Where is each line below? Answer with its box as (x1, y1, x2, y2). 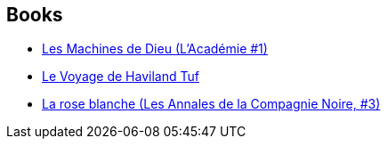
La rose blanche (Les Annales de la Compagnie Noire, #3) (42, 96, 381, 112)
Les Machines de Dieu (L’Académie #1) (42, 41, 268, 57)
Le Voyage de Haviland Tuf (42, 69, 199, 85)
